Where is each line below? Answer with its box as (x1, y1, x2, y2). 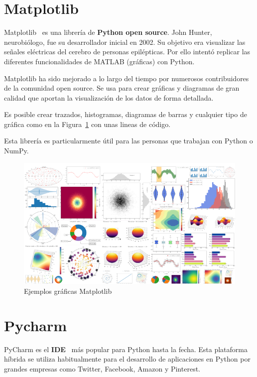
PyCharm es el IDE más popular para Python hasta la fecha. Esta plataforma (4, 344, 248, 354)
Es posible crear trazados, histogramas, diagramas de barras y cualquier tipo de (4, 109, 247, 120)
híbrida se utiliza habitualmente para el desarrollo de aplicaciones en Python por (4, 354, 251, 364)
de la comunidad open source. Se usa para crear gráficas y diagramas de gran (4, 83, 240, 93)
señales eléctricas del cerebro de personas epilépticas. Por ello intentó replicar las (4, 46, 251, 57)
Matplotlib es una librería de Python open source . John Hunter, (4, 27, 212, 37)
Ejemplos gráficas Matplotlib (24, 285, 112, 296)
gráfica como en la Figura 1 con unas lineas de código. (4, 119, 171, 129)
